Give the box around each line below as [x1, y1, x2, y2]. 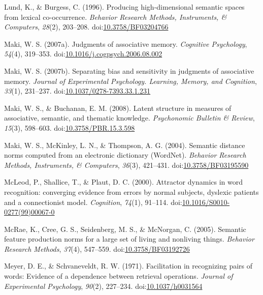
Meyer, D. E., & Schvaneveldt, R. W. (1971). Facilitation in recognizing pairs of [4, 260, 253, 271]
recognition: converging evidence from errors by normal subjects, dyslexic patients [4, 186, 259, 197]
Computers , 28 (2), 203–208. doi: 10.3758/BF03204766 [4, 21, 169, 32]
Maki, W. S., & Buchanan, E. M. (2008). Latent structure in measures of [4, 102, 232, 113]
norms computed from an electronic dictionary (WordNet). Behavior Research [4, 150, 246, 160]
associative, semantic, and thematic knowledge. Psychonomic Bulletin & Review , [4, 112, 255, 123]
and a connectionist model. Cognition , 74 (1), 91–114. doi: [4, 196, 182, 207]
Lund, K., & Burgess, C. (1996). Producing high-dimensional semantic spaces [4, 2, 245, 12]
